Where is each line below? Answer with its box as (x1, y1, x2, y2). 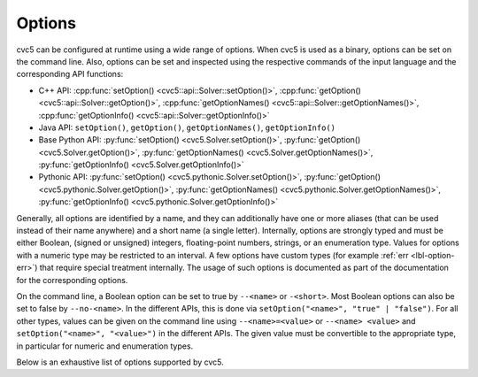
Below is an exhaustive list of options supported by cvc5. (16, 357, 225, 367)
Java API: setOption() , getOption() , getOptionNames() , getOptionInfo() (38, 122, 336, 133)
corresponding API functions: (16, 69, 124, 80)
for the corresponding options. (16, 274, 128, 285)
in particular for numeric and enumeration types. (16, 341, 194, 351)
